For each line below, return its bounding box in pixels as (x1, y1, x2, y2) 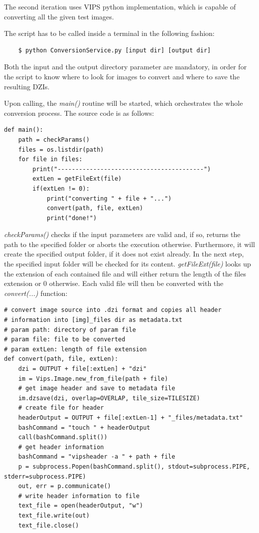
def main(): (4, 126, 43, 134)
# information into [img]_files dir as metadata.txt (4, 316, 182, 324)
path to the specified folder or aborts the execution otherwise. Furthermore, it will (4, 239, 255, 249)
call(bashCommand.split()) (18, 434, 108, 441)
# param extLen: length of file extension (4, 345, 147, 353)
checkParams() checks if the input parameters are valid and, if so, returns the (4, 229, 241, 240)
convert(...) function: (4, 287, 68, 298)
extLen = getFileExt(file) (32, 175, 122, 183)
